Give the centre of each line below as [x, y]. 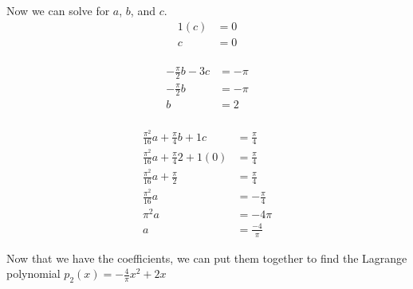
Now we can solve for [58, 10]
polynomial [33, 273]
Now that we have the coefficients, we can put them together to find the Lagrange [207, 258]
